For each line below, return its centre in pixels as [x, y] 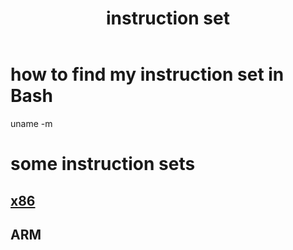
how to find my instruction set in [147, 74]
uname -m [31, 123]
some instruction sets [103, 164]
